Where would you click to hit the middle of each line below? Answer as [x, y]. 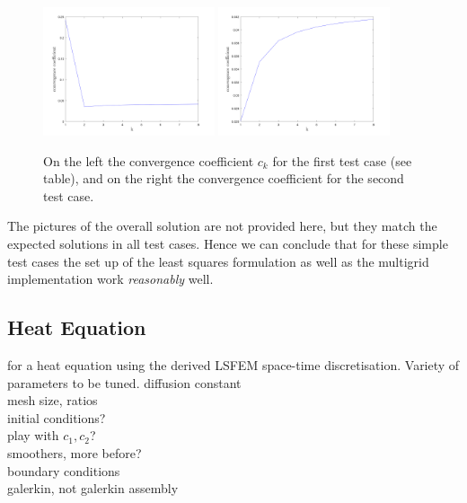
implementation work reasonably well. [110, 279]
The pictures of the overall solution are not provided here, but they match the [222, 226]
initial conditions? [57, 417]
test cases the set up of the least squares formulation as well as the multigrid [218, 261]
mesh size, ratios [53, 400]
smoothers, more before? [75, 453]
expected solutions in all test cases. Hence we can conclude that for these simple [228, 244]
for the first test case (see [342, 160]
